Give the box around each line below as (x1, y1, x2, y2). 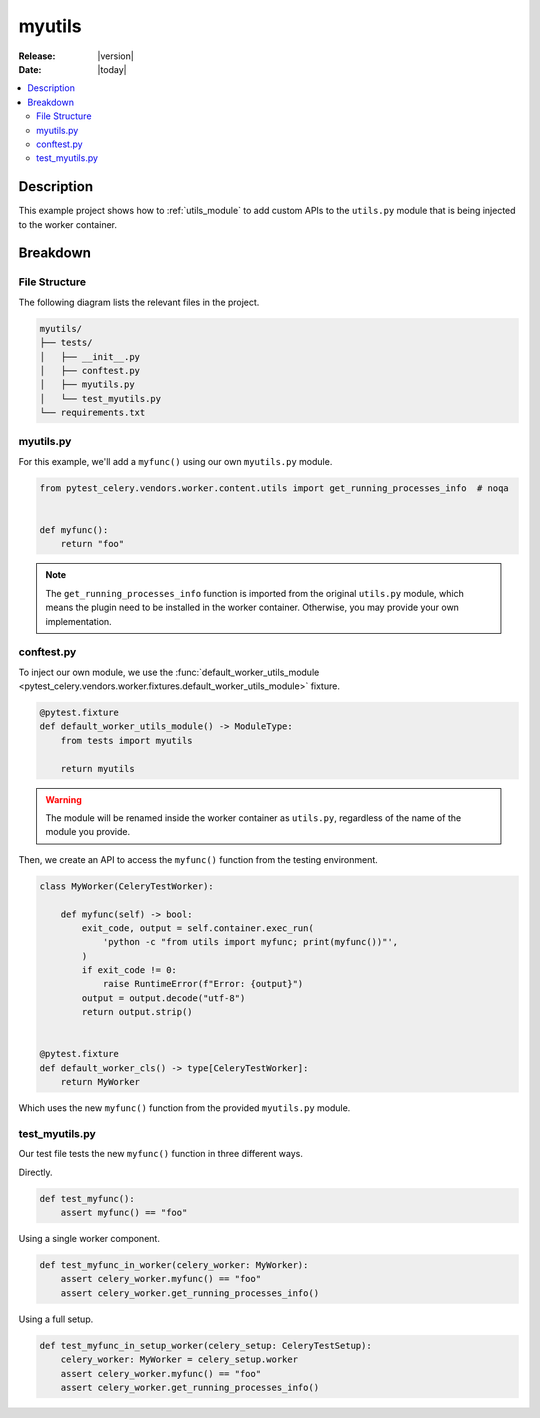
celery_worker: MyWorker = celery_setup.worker (60, 1354, 299, 1365)
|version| (97, 50, 134, 62)
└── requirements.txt (39, 407, 146, 419)
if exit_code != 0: (81, 965, 177, 976)
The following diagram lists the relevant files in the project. (18, 296, 260, 308)
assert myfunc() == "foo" (60, 1207, 188, 1219)
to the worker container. (18, 218, 117, 230)
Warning (45, 793, 82, 805)
